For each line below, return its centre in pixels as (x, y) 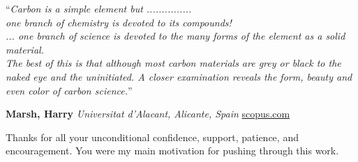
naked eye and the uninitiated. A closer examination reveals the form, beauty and (179, 76)
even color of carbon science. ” (69, 90)
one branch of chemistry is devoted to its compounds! (119, 22)
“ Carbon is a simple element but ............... (99, 8)
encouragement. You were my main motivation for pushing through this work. (172, 151)
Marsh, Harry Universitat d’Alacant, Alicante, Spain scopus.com (148, 114)
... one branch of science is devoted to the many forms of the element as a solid (176, 36)
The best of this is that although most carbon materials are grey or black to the (173, 63)
